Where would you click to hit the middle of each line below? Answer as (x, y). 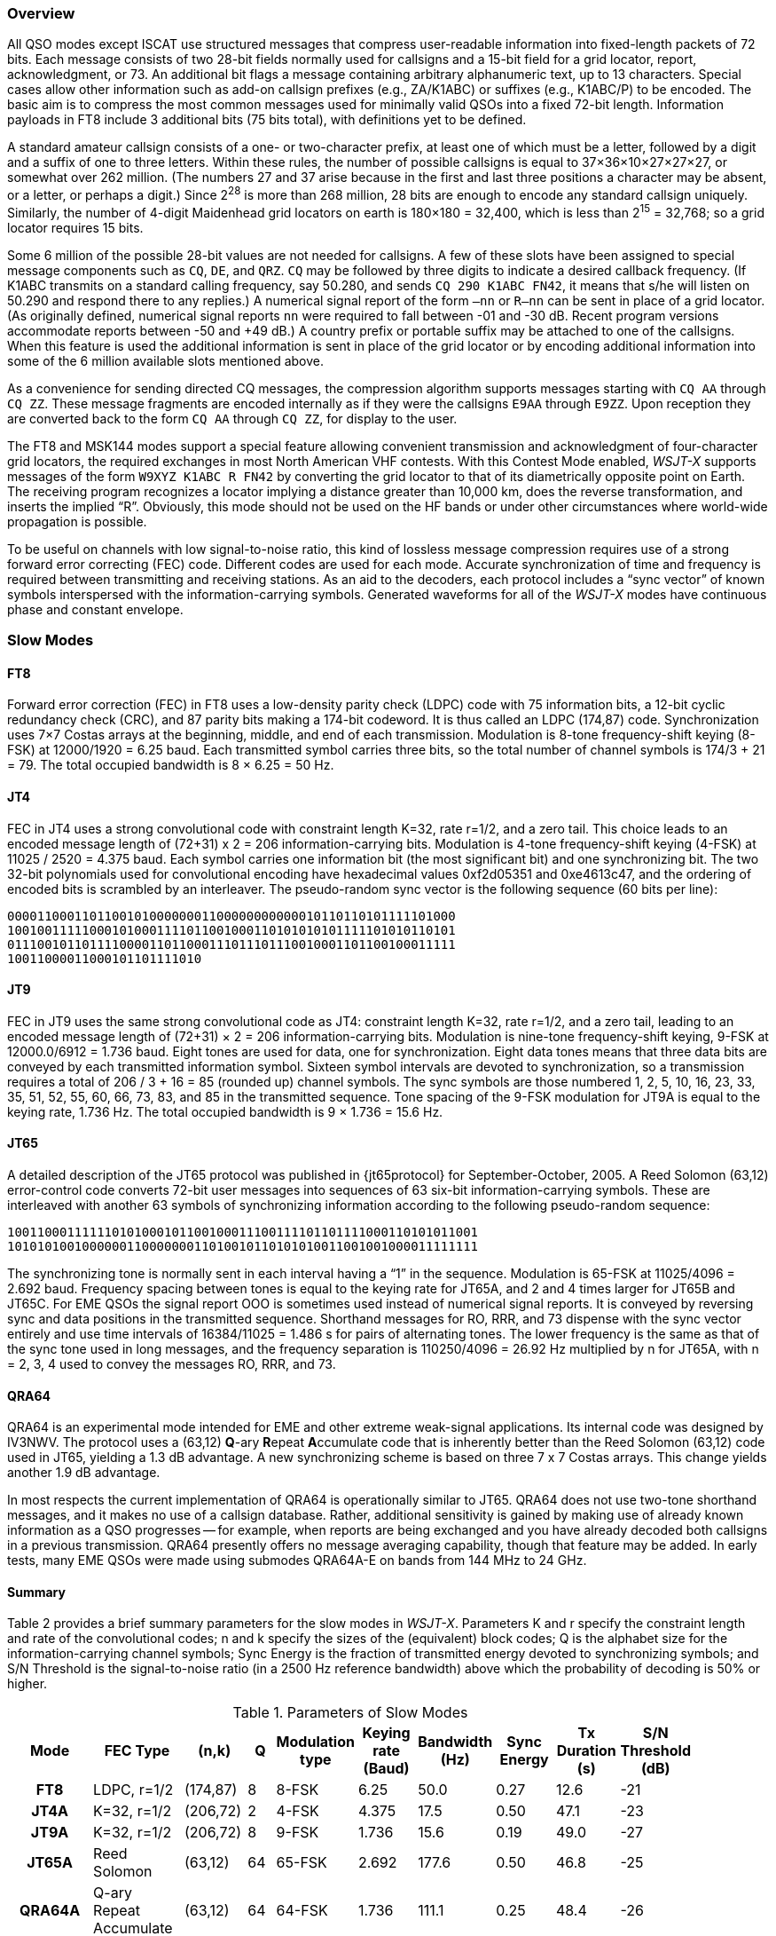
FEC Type (137, 1751)
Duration (586, 1751)
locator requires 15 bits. (75, 227)
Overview (41, 13)
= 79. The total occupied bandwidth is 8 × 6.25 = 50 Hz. (171, 765)
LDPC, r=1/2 (133, 1790)
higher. (27, 1684)
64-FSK (302, 1911)
